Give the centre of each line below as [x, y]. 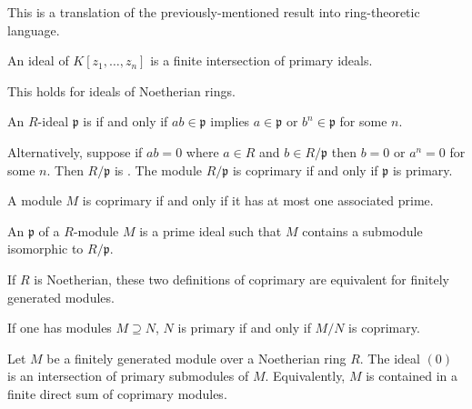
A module [35, 200]
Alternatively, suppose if [75, 151]
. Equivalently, [305, 376]
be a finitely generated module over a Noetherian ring [196, 358]
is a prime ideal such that [211, 230]
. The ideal [390, 358]
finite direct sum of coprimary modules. [117, 393]
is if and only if [126, 121]
